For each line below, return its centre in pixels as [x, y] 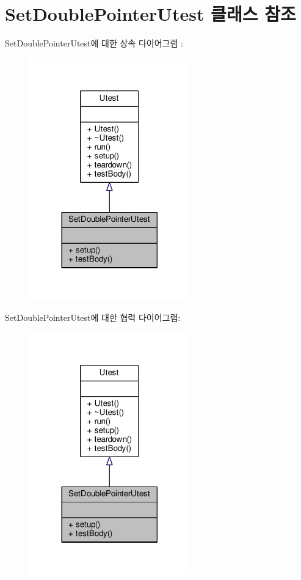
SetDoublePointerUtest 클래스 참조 [150, 14]
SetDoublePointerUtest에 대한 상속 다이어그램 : [94, 43]
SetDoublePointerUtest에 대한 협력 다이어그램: [93, 318]
